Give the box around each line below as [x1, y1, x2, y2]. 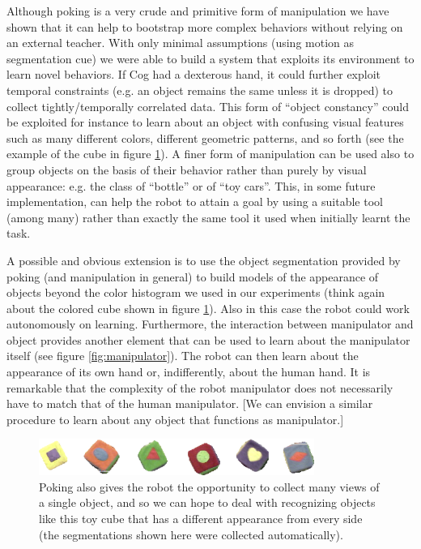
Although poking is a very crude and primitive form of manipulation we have [6, 2, 389, 19]
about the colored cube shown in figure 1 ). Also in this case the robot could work [6, 299, 410, 316]
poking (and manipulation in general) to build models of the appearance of [6, 268, 379, 285]
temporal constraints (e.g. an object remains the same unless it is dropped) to [6, 81, 393, 98]
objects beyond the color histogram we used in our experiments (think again [6, 284, 385, 301]
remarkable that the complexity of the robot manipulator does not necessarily [6, 379, 393, 396]
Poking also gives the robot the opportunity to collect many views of [39, 478, 380, 495]
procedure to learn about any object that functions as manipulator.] [6, 410, 344, 427]
